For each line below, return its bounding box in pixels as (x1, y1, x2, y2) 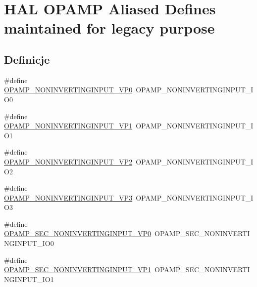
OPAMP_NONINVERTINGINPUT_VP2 (4, 156, 133, 166)
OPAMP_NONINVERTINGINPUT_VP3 (4, 192, 133, 203)
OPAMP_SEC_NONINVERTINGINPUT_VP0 (4, 228, 152, 239)
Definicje (4, 51, 50, 67)
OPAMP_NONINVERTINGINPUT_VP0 (4, 84, 133, 95)
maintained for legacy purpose (4, 18, 215, 38)
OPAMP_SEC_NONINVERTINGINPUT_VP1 (4, 264, 152, 275)
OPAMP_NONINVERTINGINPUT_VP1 (4, 121, 133, 131)
